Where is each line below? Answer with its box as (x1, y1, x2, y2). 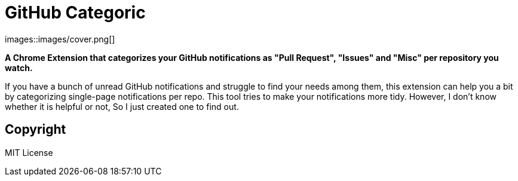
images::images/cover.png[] (5, 33, 115, 44)
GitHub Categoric (5, 2, 146, 23)
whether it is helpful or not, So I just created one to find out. (5, 101, 239, 112)
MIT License (5, 147, 53, 158)
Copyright (5, 122, 66, 137)
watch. (5, 62, 33, 73)
